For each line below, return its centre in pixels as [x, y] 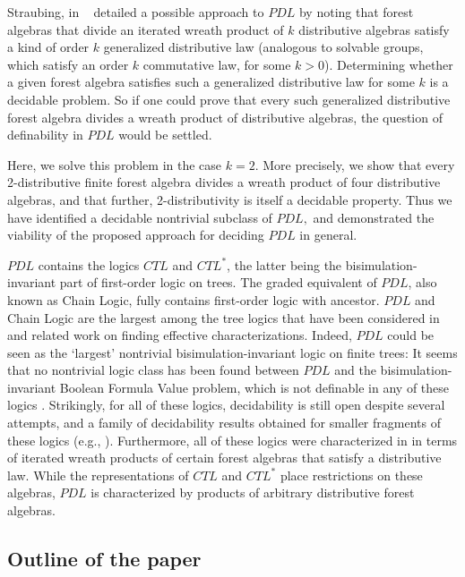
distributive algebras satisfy [374, 29]
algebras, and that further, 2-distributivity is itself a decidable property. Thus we [230, 199]
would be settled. [165, 135]
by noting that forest [356, 12]
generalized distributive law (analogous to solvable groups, [263, 47]
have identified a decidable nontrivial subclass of [140, 217]
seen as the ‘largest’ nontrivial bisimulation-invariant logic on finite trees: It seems [232, 352]
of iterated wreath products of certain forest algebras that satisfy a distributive [224, 458]
